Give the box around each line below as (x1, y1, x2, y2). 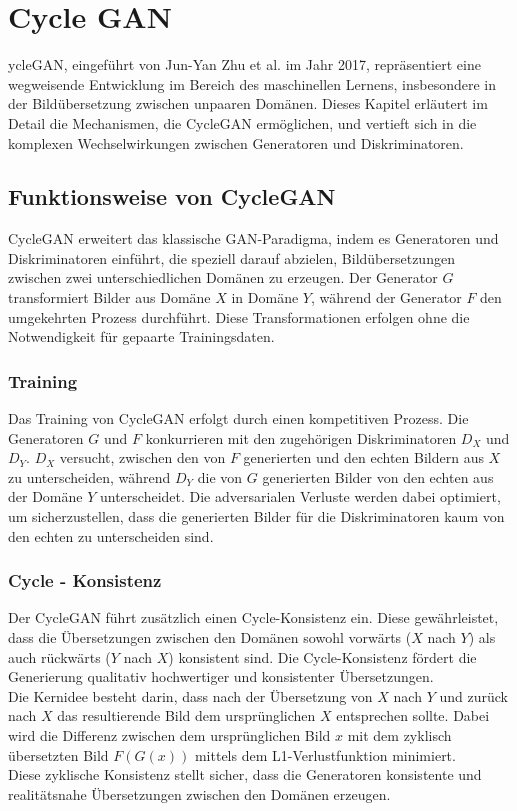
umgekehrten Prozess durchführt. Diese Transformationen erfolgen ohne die (8, 306, 470, 327)
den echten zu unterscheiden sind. (8, 525, 214, 546)
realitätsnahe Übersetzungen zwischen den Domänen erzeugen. (8, 783, 391, 804)
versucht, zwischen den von (59, 447, 226, 468)
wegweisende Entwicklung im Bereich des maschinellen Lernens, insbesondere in (8, 73, 496, 94)
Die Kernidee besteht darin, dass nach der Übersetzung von (8, 685, 373, 706)
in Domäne (231, 287, 299, 308)
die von (197, 466, 243, 487)
